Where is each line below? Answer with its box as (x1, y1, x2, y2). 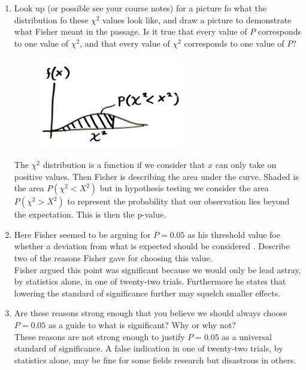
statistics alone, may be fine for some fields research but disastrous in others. (14, 353, 296, 366)
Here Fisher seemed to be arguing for (14, 228, 151, 240)
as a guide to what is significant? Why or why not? (49, 318, 236, 331)
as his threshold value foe (187, 228, 280, 240)
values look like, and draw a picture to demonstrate (102, 13, 292, 26)
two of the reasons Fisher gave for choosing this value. (14, 251, 213, 264)
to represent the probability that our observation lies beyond (67, 195, 290, 207)
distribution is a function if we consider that (43, 158, 205, 170)
